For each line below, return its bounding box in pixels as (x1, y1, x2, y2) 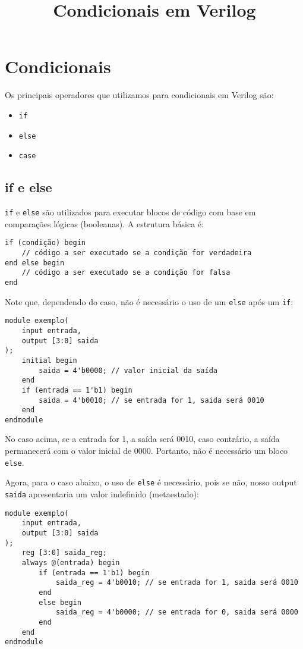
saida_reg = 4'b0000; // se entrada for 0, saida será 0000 (55, 608, 298, 617)
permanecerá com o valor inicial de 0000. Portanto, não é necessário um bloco (5, 444, 288, 457)
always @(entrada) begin (21, 558, 120, 567)
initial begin (21, 356, 77, 365)
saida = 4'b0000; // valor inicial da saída (39, 366, 217, 375)
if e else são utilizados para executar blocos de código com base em (5, 206, 256, 218)
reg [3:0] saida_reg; (21, 548, 107, 557)
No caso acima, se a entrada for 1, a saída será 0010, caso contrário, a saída (5, 432, 280, 445)
